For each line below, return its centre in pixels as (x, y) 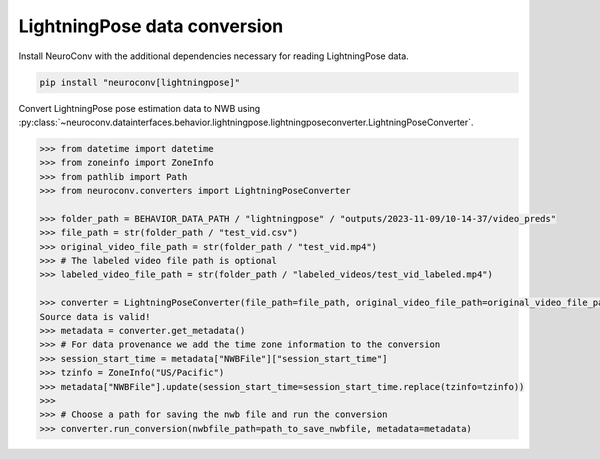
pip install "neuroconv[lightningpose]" (139, 82)
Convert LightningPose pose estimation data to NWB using (139, 108)
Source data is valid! (95, 316)
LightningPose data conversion (151, 26)
